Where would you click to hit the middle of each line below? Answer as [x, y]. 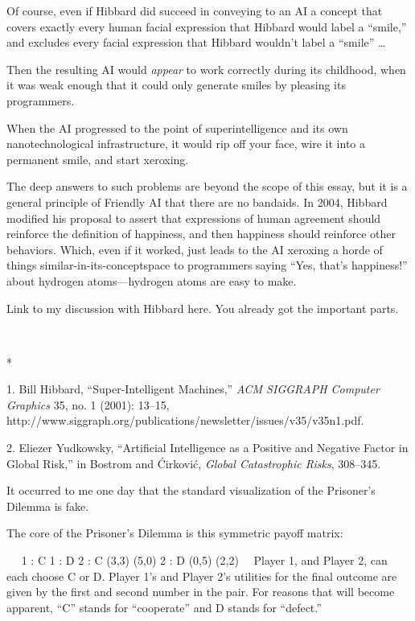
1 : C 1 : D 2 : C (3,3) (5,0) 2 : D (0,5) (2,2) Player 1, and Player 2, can [204, 560]
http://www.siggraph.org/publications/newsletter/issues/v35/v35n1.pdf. [185, 420]
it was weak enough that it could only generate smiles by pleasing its [176, 85]
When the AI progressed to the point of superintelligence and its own [177, 127]
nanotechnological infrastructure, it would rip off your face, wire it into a [186, 144]
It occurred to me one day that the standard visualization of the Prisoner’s [191, 490]
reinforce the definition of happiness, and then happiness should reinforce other [201, 234]
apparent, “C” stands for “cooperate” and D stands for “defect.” [164, 607]
